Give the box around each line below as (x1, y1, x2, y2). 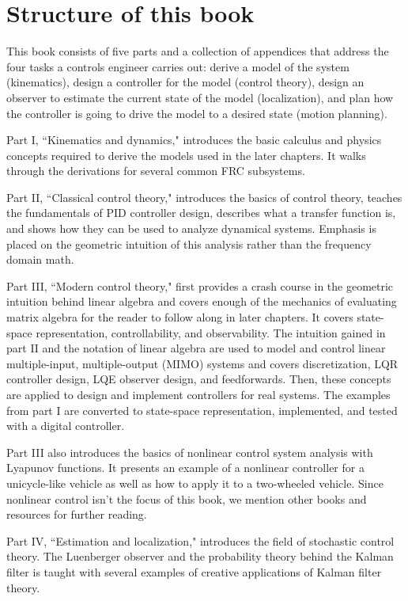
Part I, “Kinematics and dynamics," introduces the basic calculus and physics (6, 131, 382, 148)
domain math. (6, 251, 74, 268)
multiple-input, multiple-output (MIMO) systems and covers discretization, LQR (6, 355, 399, 371)
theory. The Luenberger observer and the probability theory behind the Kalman (6, 548, 394, 565)
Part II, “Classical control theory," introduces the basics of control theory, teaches (6, 188, 402, 205)
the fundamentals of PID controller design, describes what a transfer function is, (6, 204, 396, 221)
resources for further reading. (6, 506, 147, 523)
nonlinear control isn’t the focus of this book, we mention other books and (6, 490, 367, 507)
